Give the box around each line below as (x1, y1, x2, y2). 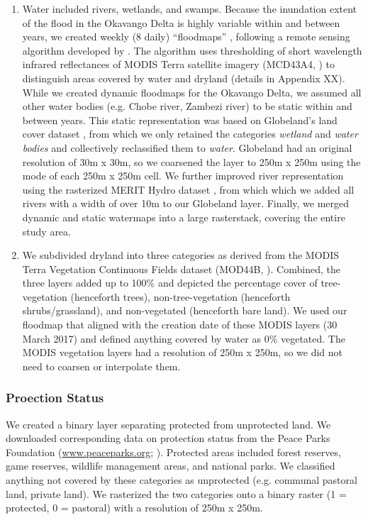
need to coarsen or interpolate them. (22, 358, 181, 373)
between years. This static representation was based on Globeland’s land (22, 112, 338, 127)
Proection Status (6, 389, 104, 406)
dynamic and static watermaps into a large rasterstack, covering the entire (22, 209, 345, 224)
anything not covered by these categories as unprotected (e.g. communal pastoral (6, 472, 357, 487)
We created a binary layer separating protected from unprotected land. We (6, 416, 331, 431)
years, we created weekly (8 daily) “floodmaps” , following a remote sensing (22, 29, 350, 44)
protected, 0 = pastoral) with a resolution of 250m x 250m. (6, 500, 263, 515)
